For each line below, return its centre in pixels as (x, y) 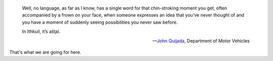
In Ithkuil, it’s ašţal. (41, 32)
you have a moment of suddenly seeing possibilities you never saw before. (100, 22)
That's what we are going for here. (45, 52)
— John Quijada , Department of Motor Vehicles (201, 41)
